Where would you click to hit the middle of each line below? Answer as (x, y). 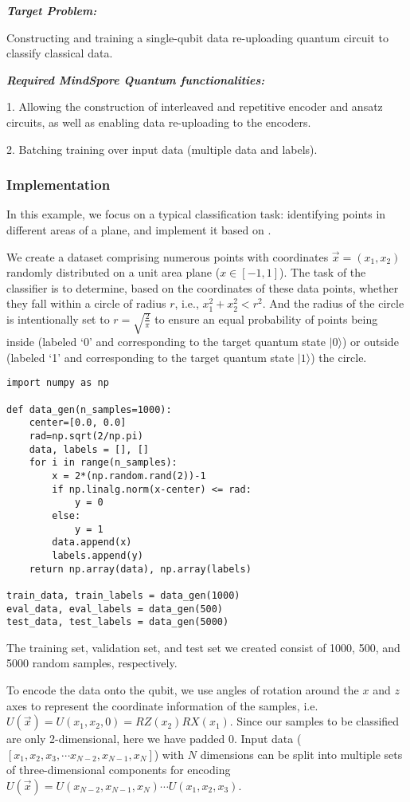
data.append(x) (92, 543)
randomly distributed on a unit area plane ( (113, 272)
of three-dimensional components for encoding (119, 770)
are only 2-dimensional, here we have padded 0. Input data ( (154, 739)
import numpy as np (58, 383)
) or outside (370, 342)
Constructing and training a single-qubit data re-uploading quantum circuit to (197, 37)
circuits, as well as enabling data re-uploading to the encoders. (159, 122)
